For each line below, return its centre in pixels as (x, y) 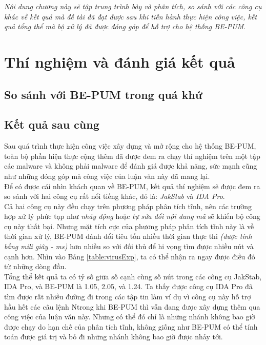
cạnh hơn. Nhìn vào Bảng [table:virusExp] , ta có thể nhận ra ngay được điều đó (130, 256)
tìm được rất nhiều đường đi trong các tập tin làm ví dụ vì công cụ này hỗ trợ (128, 297)
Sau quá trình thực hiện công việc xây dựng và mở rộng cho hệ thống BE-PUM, (130, 146)
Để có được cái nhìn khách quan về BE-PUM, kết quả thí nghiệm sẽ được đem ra (132, 186)
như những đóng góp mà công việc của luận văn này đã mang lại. (107, 176)
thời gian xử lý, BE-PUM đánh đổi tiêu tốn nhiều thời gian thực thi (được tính (128, 236)
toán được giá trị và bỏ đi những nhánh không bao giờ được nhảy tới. (114, 337)
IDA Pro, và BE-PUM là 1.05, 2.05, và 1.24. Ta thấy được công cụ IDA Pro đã (128, 286)
